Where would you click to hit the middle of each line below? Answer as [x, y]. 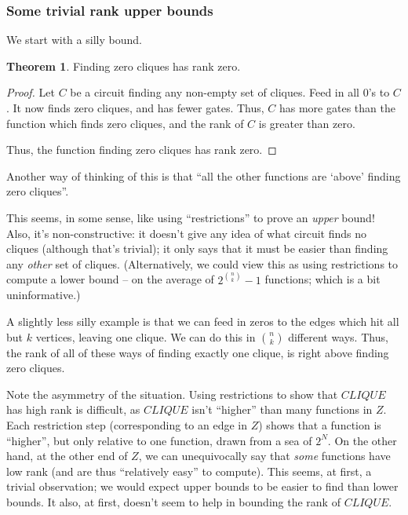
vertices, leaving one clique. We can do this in [146, 336]
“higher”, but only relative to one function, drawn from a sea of [159, 440]
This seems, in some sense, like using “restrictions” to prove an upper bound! [191, 217]
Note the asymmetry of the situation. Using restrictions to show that [172, 394]
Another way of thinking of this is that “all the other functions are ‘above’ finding [204, 175]
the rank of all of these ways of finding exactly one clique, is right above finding [198, 352]
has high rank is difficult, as [73, 409]
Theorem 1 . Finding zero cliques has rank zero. [124, 66]
